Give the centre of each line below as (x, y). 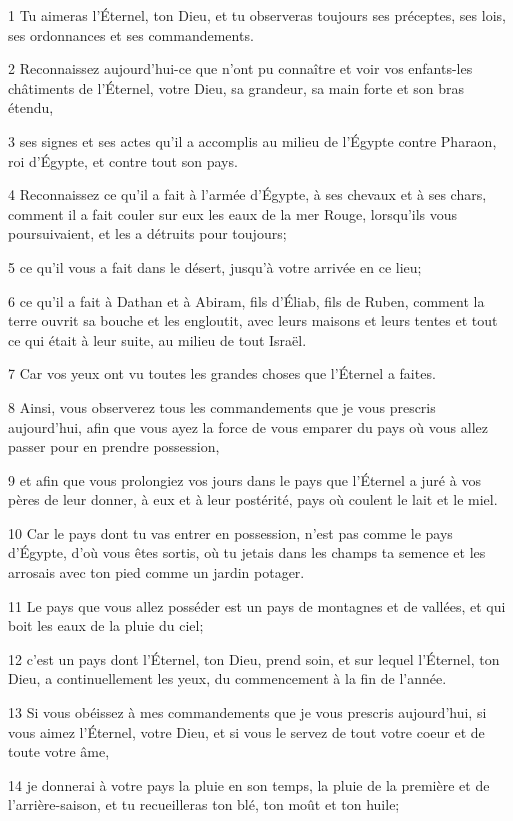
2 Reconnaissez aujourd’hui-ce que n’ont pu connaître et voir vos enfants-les (240, 68)
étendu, (31, 107)
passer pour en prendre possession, (114, 446)
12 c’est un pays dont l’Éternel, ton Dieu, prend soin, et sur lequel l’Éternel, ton (254, 658)
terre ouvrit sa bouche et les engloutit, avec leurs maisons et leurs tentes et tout (253, 320)
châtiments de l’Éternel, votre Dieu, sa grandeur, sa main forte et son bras (236, 87)
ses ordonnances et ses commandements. (131, 34)
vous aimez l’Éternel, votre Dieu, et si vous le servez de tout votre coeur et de (246, 731)
